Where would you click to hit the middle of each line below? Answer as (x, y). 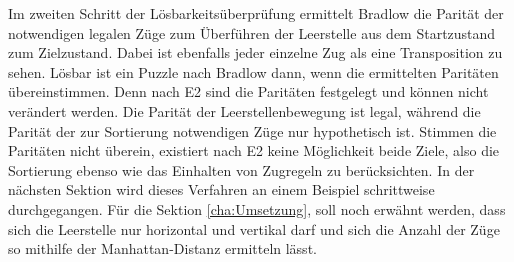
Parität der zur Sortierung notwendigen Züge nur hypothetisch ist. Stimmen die (252, 130)
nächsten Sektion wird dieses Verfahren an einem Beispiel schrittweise (221, 189)
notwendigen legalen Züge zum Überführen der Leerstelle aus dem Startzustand (252, 32)
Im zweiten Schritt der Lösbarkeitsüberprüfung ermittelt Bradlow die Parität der (256, 13)
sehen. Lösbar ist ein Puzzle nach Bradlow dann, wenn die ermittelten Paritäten (253, 71)
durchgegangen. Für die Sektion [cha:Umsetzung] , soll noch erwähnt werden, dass (257, 208)
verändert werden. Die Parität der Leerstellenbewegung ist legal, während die (244, 110)
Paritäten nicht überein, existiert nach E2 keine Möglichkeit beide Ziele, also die (254, 150)
